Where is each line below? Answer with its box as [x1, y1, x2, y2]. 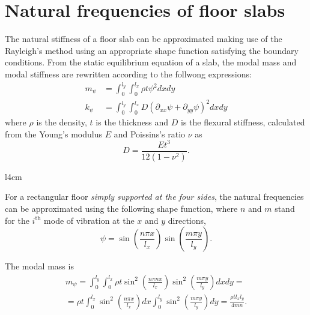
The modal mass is [5, 260, 74, 272]
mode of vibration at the [44, 214, 135, 226]
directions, [168, 214, 206, 226]
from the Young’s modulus [5, 127, 102, 140]
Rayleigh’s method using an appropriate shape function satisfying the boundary [5, 44, 299, 56]
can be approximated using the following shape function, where [5, 202, 238, 214]
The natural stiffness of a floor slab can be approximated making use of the [5, 32, 282, 45]
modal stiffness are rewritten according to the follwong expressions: [5, 67, 252, 80]
